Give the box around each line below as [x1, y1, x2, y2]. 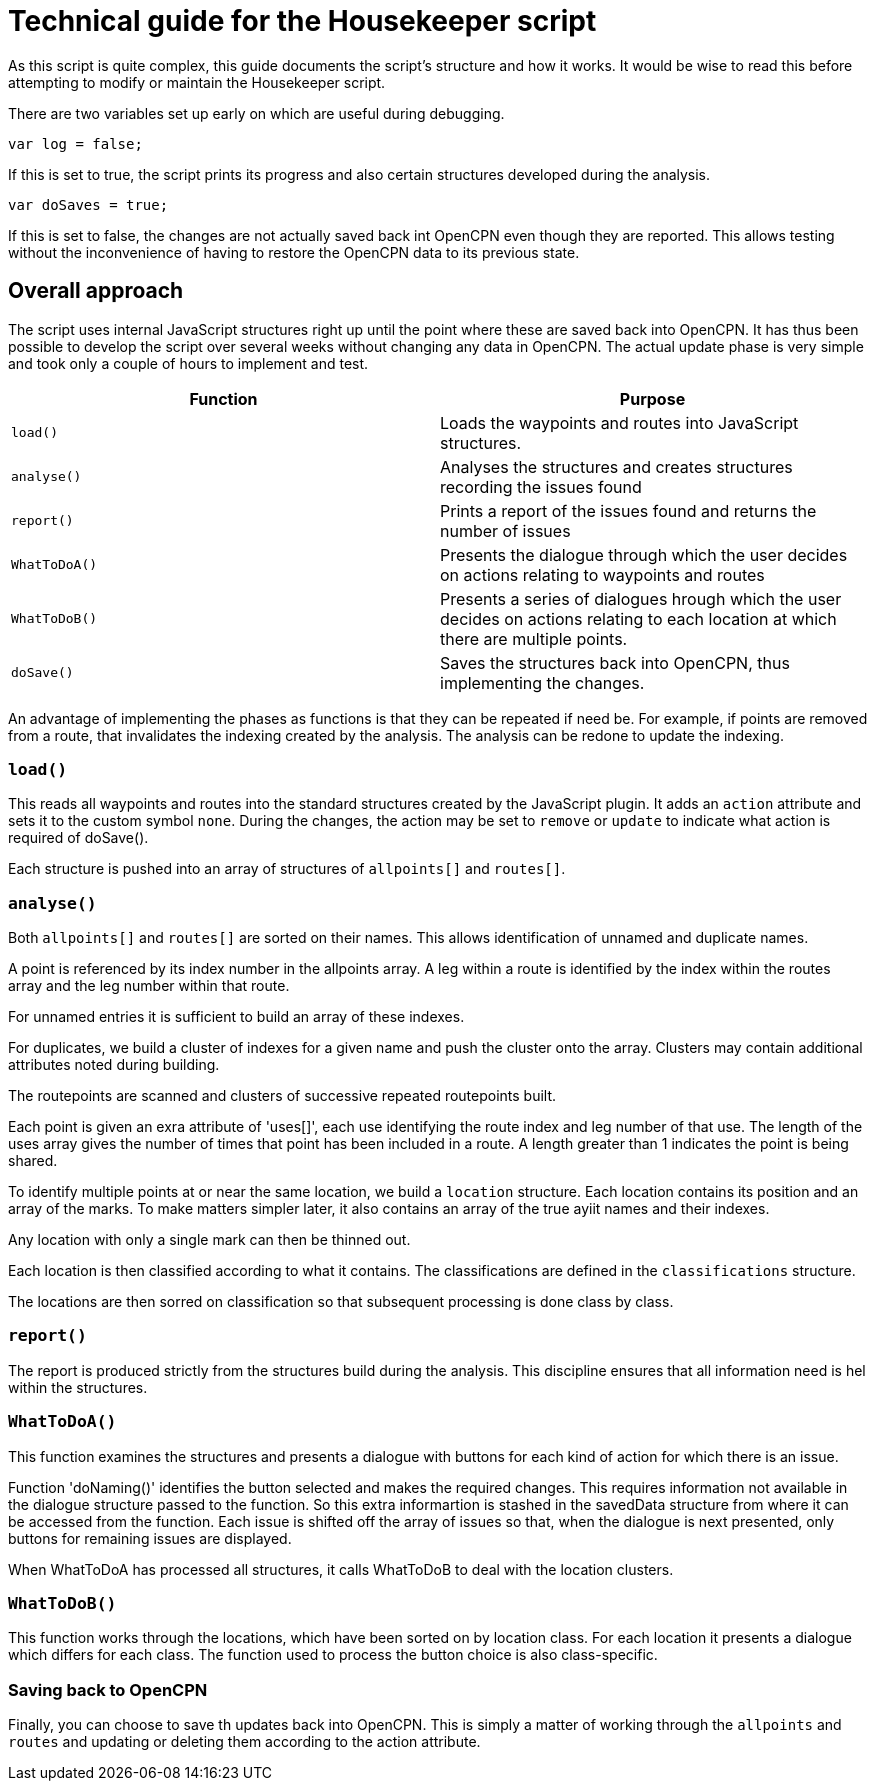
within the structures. [8, 1378, 148, 1396]
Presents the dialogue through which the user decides [440, 544, 848, 565]
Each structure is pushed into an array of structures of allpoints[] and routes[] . [8, 860, 566, 878]
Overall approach [8, 278, 184, 304]
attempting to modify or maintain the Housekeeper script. [8, 73, 386, 91]
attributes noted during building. [8, 1056, 220, 1074]
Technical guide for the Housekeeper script [8, 4, 597, 38]
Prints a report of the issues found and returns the [440, 500, 817, 521]
